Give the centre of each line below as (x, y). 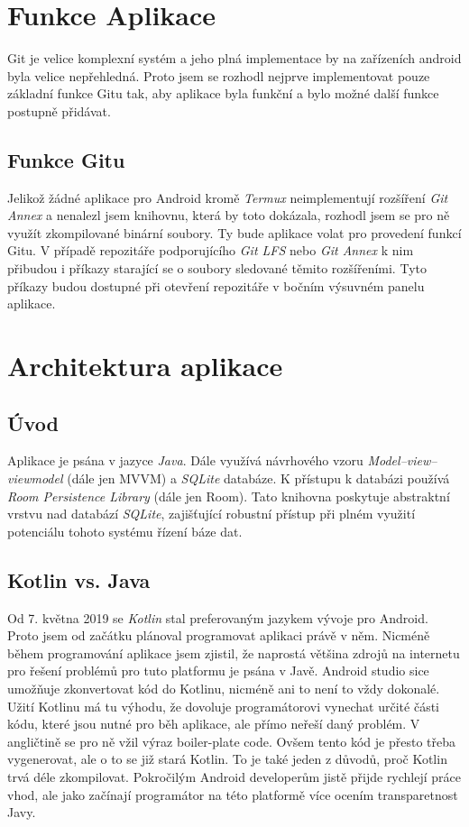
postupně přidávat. (59, 110)
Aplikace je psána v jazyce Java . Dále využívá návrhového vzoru (185, 460)
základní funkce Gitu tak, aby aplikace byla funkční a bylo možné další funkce (223, 93)
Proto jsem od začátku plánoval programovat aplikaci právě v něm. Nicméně (219, 635)
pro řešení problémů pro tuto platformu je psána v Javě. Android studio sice (218, 671)
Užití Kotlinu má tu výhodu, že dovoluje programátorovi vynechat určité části (223, 706)
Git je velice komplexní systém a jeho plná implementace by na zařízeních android (234, 58)
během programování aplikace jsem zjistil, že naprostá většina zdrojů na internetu (234, 652)
